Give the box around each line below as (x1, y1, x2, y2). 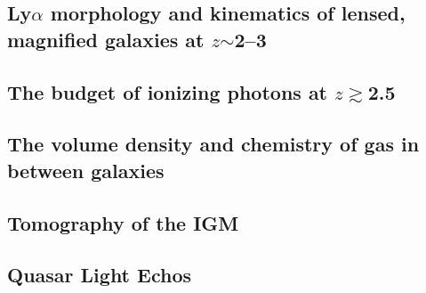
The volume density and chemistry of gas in (7, 130, 420, 158)
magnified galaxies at (7, 25, 205, 53)
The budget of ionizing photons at (7, 77, 328, 105)
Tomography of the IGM (7, 208, 239, 236)
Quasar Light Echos (7, 261, 192, 289)
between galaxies (7, 156, 165, 183)
